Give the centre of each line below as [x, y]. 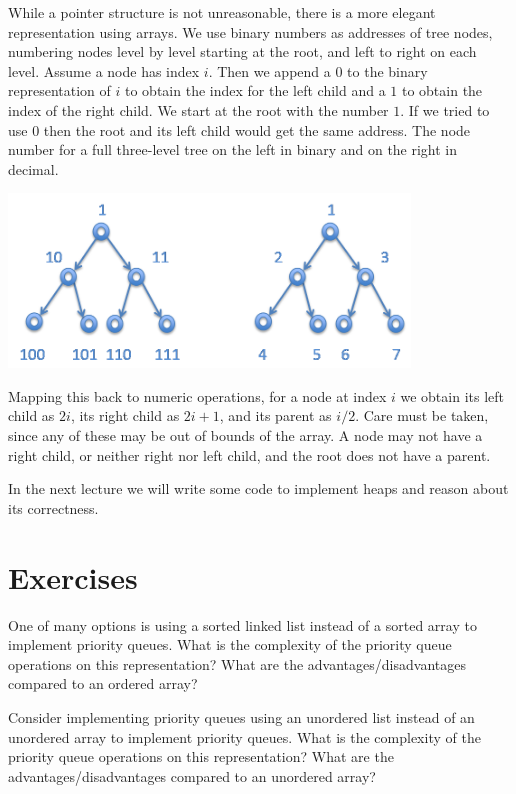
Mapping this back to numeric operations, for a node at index [197, 395]
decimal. [33, 168]
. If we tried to [445, 109]
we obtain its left [452, 395]
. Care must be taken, [422, 415]
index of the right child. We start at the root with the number [198, 109]
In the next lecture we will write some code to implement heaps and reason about [258, 488]
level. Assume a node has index [104, 70]
